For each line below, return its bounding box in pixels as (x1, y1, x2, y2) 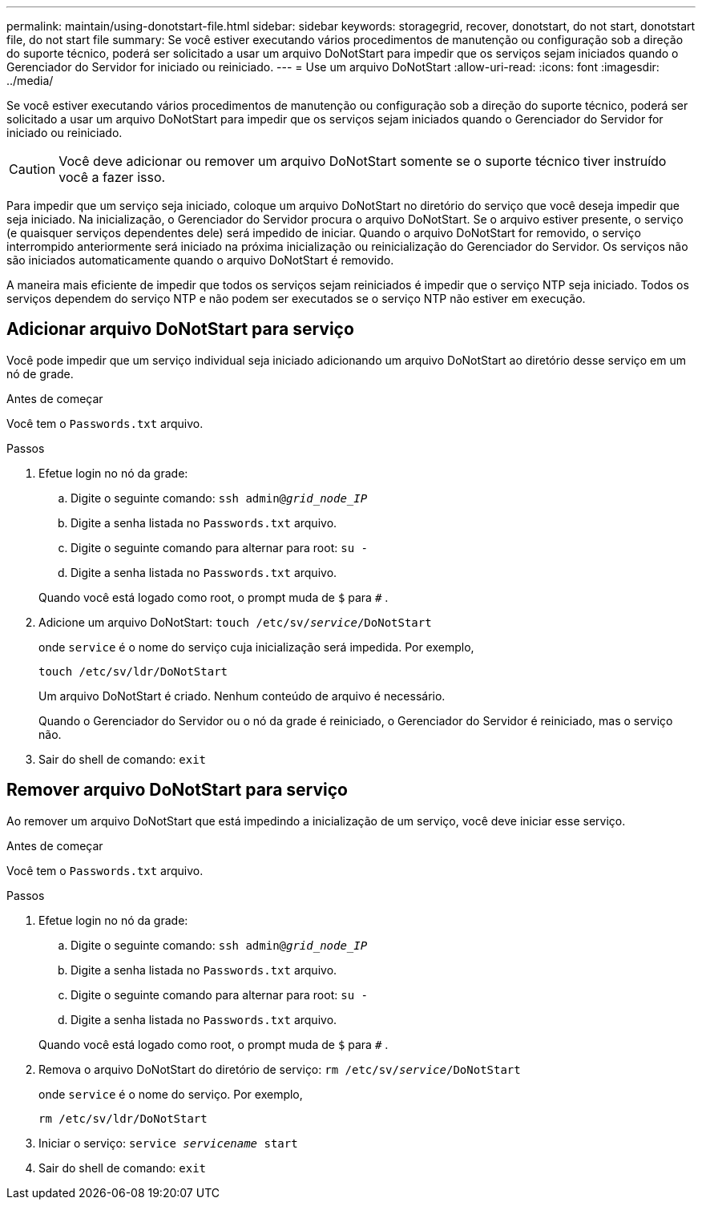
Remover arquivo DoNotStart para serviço (6, 780, 348, 801)
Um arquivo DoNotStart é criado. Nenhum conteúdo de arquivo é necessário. (38, 688, 446, 703)
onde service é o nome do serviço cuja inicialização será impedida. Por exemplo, (38, 639, 474, 654)
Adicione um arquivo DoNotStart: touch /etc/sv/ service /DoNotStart (38, 615, 432, 629)
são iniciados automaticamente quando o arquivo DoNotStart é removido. (6, 253, 394, 267)
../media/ (6, 74, 54, 87)
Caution (9, 161, 56, 177)
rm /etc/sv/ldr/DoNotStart (38, 1111, 208, 1125)
